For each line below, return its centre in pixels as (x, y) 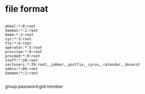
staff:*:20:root (21, 60)
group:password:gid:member (34, 86)
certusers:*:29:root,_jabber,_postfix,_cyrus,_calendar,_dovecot (72, 64)
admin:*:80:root (21, 69)
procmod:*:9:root (23, 56)
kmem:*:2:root (19, 35)
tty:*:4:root (18, 43)
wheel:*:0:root (20, 26)
